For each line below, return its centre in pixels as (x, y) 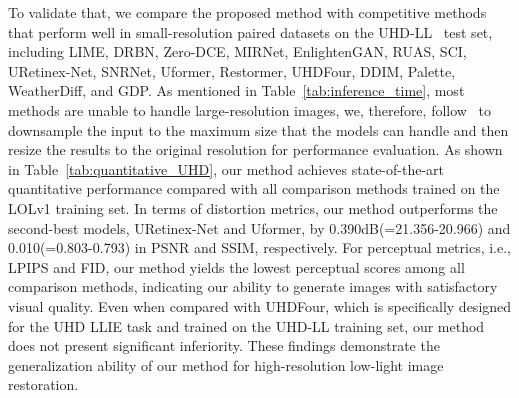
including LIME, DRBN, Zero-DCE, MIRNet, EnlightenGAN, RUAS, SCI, (237, 51)
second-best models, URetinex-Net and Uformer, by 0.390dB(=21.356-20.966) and (259, 227)
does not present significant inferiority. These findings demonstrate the (224, 345)
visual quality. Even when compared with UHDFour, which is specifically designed (260, 305)
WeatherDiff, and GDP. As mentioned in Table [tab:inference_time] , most (236, 90)
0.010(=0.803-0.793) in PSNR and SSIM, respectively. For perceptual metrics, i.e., (259, 247)
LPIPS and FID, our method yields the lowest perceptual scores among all (236, 266)
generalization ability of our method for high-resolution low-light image (226, 364)
